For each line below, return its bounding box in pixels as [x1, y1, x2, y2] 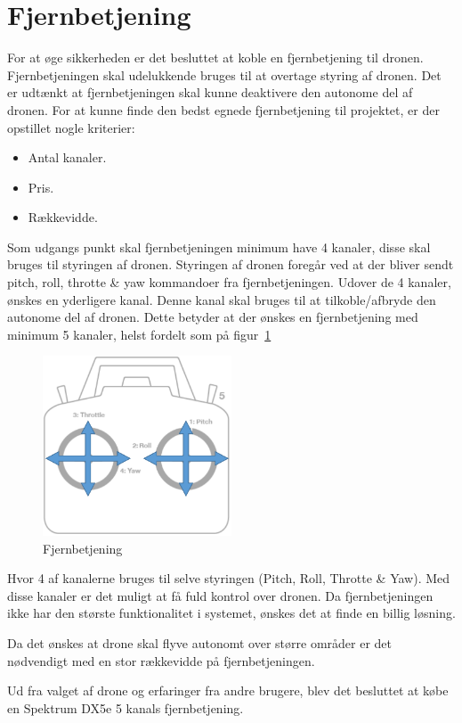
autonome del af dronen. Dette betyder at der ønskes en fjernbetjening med [7, 308, 418, 326]
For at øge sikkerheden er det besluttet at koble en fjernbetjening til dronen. [7, 48, 424, 67]
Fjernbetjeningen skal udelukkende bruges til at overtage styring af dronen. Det [7, 65, 442, 84]
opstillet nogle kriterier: [7, 118, 135, 136]
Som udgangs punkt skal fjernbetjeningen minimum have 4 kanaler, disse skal [7, 237, 431, 256]
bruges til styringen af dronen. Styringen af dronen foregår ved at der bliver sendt [7, 255, 454, 274]
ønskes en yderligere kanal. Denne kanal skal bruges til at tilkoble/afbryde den [7, 290, 436, 308]
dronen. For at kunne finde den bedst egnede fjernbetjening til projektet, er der [7, 100, 440, 119]
